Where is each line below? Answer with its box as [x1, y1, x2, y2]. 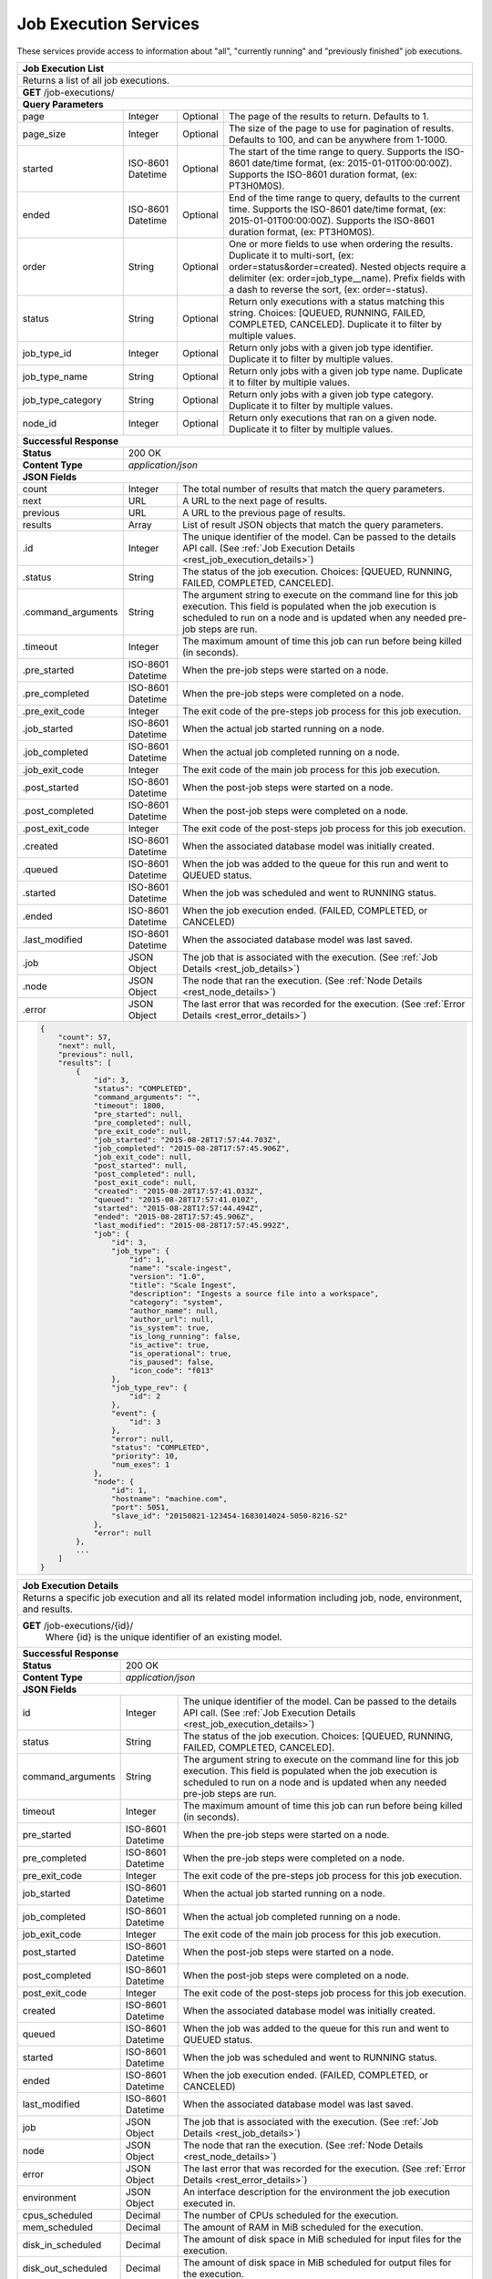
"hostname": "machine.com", [110, 1493, 228, 1503]
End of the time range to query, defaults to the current [228, 191, 461, 204]
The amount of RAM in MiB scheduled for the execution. [182, 2221, 424, 2233]
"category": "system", [128, 1297, 223, 1307]
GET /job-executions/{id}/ [22, 1619, 134, 1632]
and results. [22, 1603, 73, 1615]
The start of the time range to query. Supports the [228, 145, 443, 158]
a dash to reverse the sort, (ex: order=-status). [228, 283, 428, 295]
